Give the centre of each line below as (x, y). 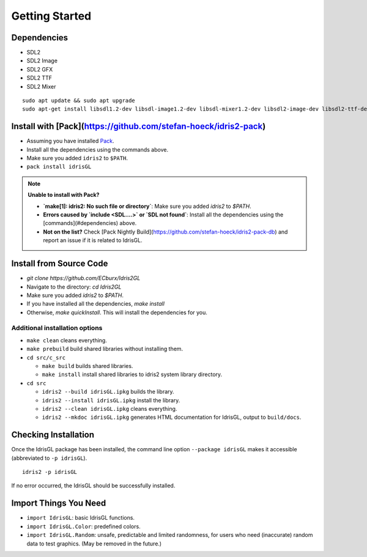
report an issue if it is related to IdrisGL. (93, 240)
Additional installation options (57, 328)
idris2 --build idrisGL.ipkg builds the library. (108, 392)
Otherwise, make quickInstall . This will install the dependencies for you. (117, 312)
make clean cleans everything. (67, 340)
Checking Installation (53, 435)
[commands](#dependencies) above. (90, 223)
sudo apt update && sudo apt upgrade (79, 101)
